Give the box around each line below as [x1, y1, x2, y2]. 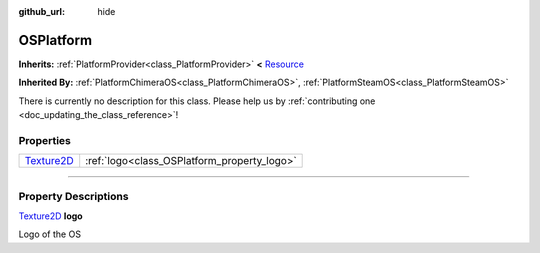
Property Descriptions [18, 189, 129, 203]
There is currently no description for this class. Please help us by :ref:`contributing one [18, 95, 376, 107]
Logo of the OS [18, 228, 82, 240]
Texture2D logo [18, 210, 84, 222]
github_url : [18, 6, 65, 17]
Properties [18, 133, 72, 147]
